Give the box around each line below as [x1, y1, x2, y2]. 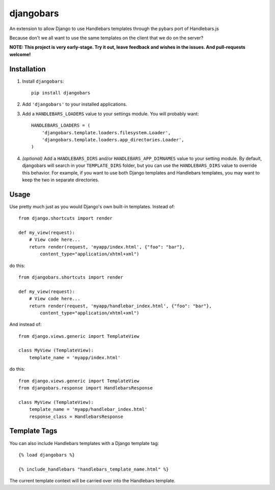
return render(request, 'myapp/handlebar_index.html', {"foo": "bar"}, [29, 303, 212, 309]
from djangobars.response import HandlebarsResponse [18, 385, 153, 391]
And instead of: [9, 322, 42, 328]
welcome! [9, 51, 31, 57]
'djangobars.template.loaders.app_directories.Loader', [41, 137, 184, 142]
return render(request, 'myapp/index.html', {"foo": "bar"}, [29, 244, 185, 250]
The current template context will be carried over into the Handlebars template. [9, 478, 176, 484]
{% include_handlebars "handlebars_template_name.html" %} [18, 466, 169, 472]
